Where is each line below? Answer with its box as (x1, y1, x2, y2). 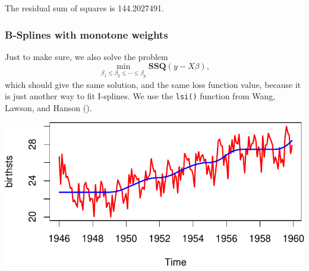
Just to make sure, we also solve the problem (5, 50, 168, 62)
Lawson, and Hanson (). (5, 101, 92, 114)
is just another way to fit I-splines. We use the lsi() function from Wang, (5, 90, 276, 102)
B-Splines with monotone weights (5, 27, 168, 42)
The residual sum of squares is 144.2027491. (5, 2, 165, 14)
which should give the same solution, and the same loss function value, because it (5, 78, 301, 90)
